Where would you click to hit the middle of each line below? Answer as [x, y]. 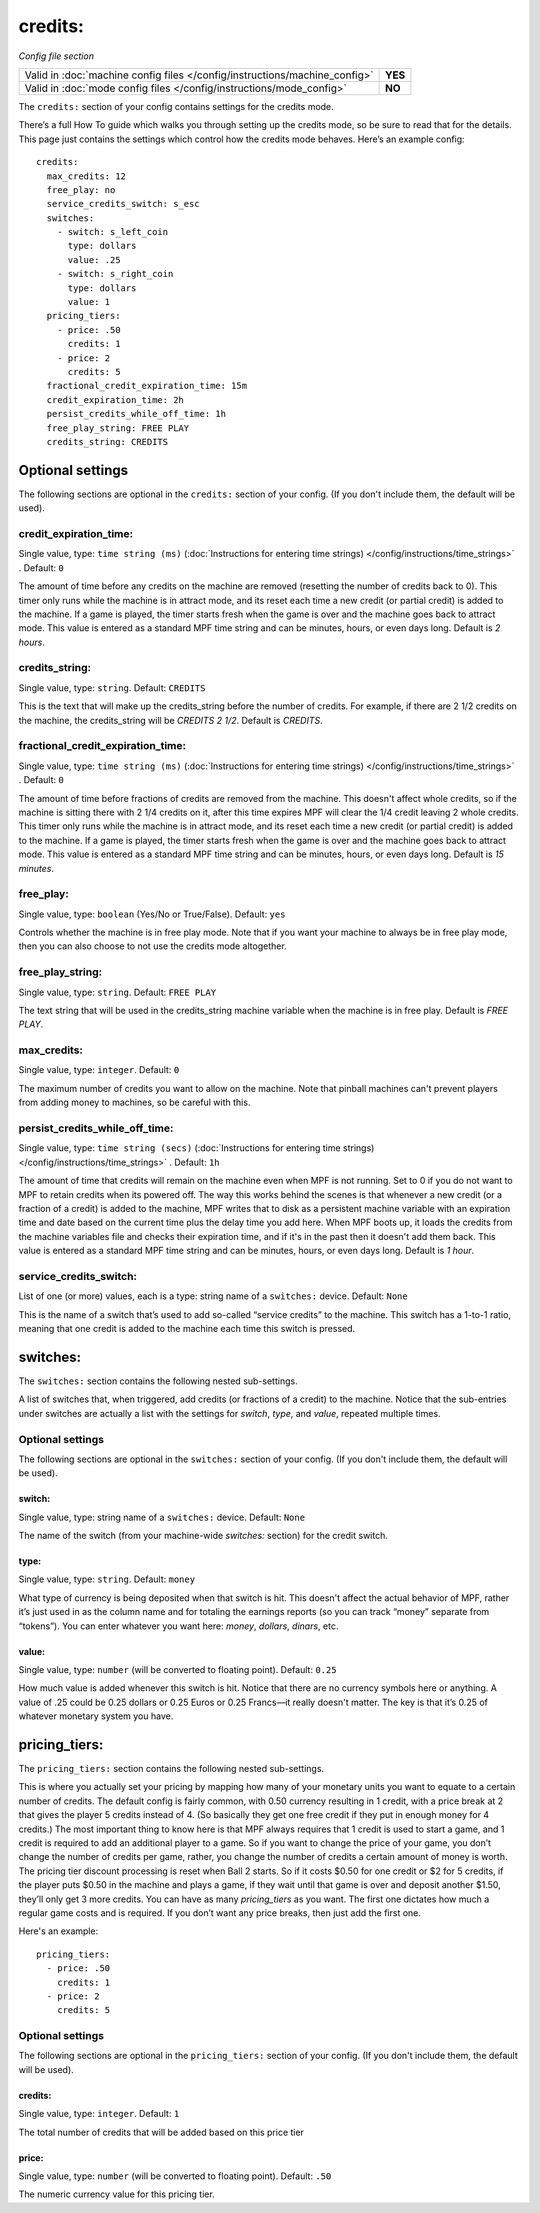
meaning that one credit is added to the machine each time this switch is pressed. [187, 1329]
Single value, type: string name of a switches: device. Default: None [161, 1517]
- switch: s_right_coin [115, 274]
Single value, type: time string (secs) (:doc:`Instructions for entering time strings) [196, 1148]
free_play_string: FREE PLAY [118, 428]
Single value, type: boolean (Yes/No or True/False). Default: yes [152, 914]
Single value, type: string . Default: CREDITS [112, 687]
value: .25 [94, 259]
